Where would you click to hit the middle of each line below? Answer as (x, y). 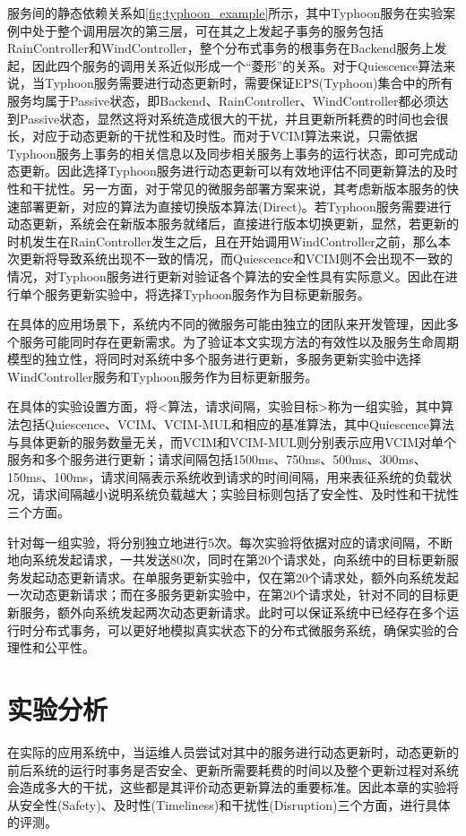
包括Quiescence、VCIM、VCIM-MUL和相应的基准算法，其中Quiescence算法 (237, 424)
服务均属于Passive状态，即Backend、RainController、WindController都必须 (222, 100)
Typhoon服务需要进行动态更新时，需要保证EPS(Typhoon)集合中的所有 (249, 83)
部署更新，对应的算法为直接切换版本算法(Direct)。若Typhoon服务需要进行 (235, 206)
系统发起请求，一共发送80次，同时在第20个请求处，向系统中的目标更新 (239, 560)
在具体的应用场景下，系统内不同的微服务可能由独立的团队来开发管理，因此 (227, 324)
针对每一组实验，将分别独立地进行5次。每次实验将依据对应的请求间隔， (217, 542)
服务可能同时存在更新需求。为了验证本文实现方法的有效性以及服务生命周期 (239, 341)
